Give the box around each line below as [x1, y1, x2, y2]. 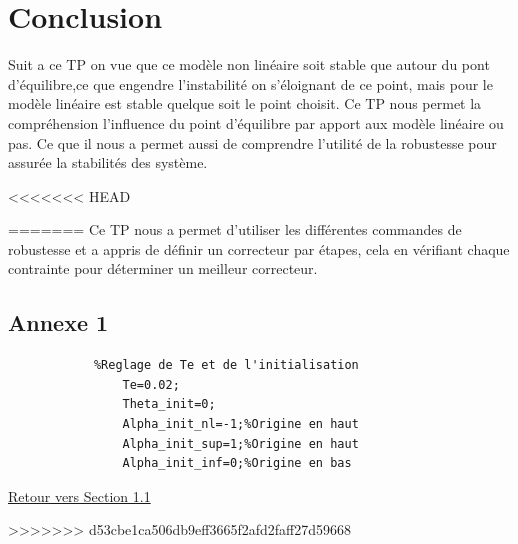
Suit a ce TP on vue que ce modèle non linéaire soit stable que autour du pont [8, 54, 490, 75]
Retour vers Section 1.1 [8, 485, 151, 506]
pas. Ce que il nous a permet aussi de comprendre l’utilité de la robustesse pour [8, 132, 497, 153]
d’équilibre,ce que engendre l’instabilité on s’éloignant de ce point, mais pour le [8, 73, 493, 94]
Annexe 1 [8, 307, 109, 338]
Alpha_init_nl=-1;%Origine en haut [122, 417, 359, 432]
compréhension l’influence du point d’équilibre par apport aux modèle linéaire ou [8, 112, 504, 133]
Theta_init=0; [122, 397, 216, 412]
